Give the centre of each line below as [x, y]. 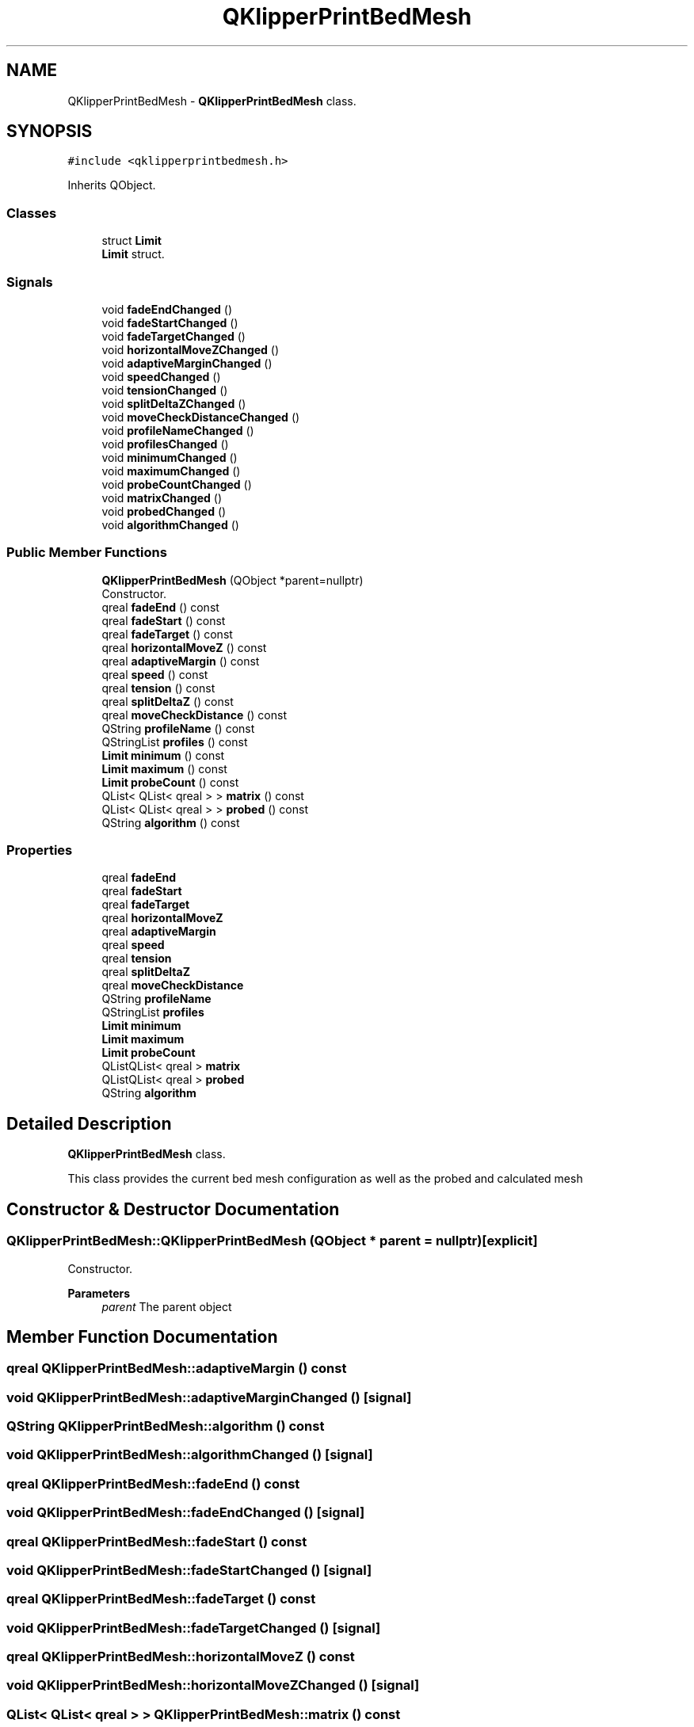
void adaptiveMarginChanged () [187, 363]
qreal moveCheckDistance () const [194, 715]
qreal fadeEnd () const [160, 607]
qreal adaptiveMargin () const [181, 661]
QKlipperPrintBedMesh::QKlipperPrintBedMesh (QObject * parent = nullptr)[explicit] [272, 1241]
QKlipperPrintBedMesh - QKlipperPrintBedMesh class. [212, 101]
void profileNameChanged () [178, 430]
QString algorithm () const [171, 822]
